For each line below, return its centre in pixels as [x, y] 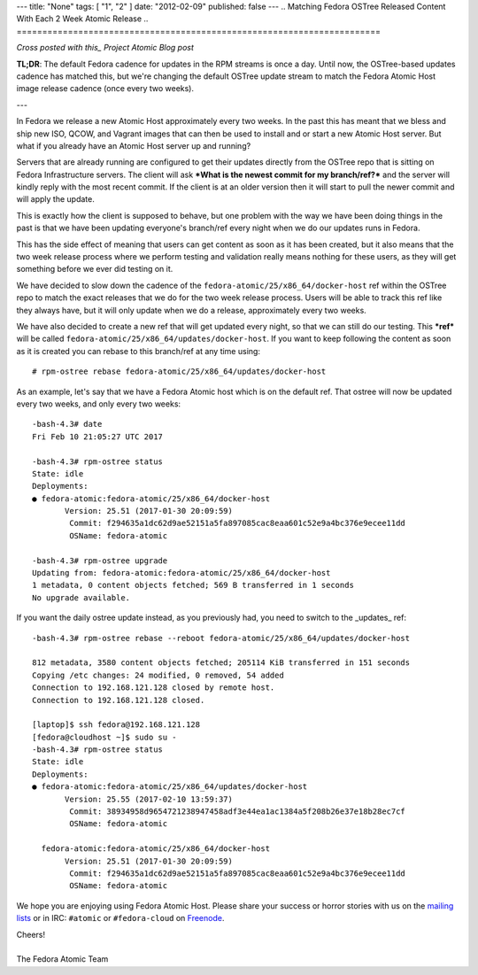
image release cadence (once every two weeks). [105, 89]
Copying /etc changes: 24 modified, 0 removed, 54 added [158, 675]
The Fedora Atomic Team [62, 959]
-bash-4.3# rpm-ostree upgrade [100, 561]
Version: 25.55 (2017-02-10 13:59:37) [149, 799]
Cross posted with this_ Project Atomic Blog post [105, 48]
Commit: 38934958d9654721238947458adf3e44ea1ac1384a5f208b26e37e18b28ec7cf [238, 812]
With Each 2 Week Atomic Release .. [82, 19]
